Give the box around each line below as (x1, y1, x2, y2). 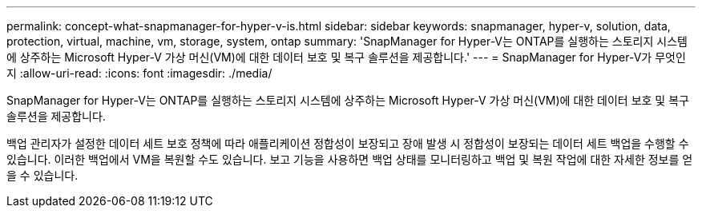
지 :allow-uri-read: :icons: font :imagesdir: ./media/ (6, 66, 272, 80)
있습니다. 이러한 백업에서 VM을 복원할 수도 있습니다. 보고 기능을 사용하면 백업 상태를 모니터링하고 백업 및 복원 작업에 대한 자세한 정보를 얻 (6, 153, 693, 166)
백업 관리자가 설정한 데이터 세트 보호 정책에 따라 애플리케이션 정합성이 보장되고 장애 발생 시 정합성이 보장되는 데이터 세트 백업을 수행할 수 (6, 137, 689, 150)
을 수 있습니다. (6, 168, 79, 182)
